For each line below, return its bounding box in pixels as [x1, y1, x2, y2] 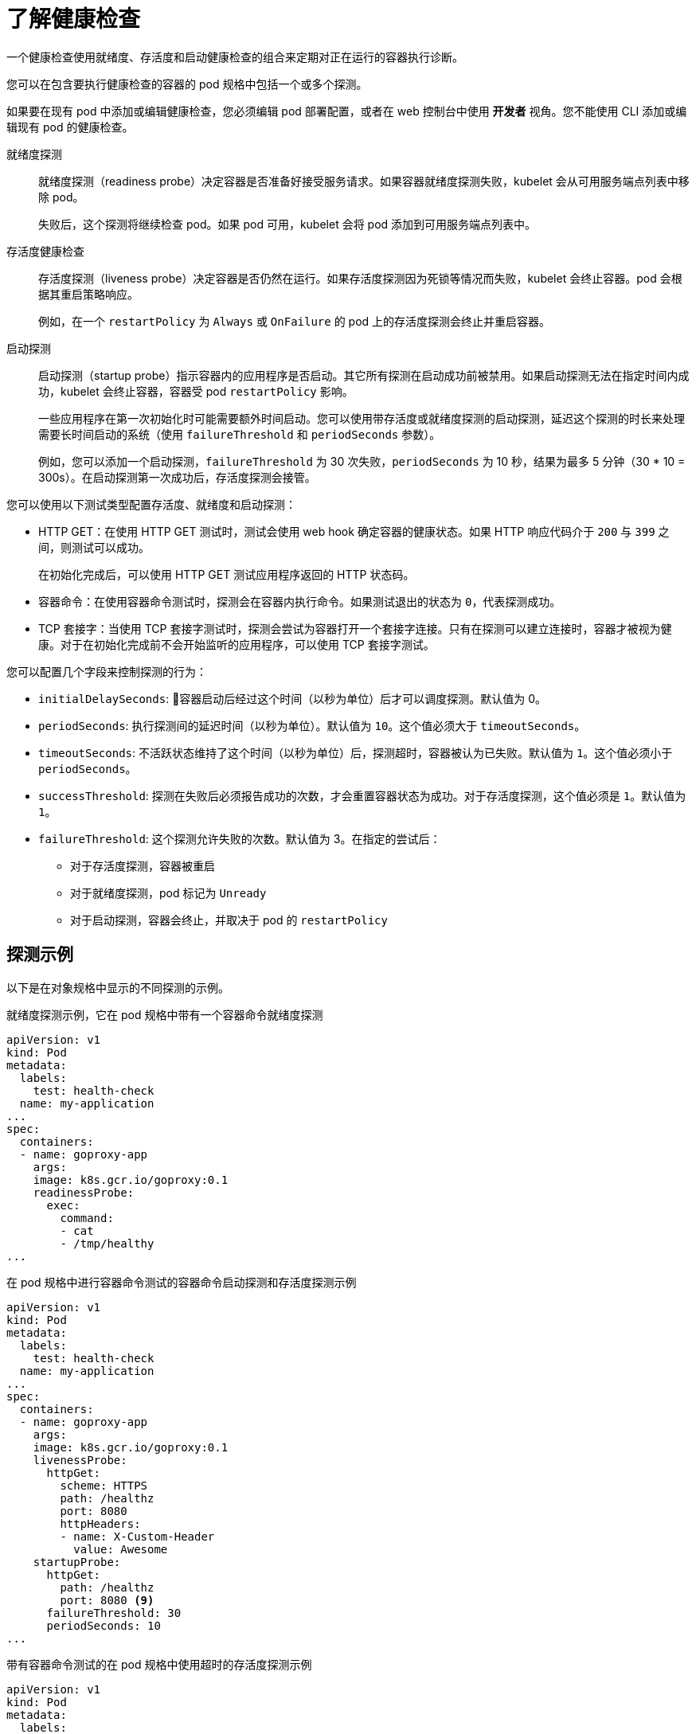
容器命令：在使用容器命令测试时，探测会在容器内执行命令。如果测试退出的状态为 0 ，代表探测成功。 [38, 594, 561, 608]
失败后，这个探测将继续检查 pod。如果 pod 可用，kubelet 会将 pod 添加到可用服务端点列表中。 [38, 217, 537, 231]
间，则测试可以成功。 [38, 540, 150, 554]
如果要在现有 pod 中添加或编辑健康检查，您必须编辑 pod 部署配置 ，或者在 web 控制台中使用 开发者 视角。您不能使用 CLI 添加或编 [6, 103, 687, 118]
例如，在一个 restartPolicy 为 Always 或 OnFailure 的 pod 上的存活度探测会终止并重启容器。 [38, 314, 551, 328]
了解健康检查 [6, 6, 141, 33]
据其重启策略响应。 [38, 287, 139, 301]
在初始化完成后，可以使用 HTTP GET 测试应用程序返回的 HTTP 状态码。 [38, 567, 415, 581]
